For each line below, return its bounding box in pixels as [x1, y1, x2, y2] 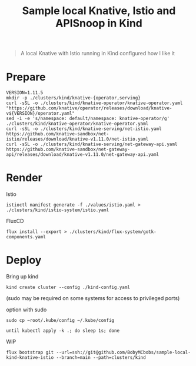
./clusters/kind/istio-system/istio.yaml [6, 207, 109, 213]
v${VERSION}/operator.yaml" [6, 111, 75, 117]
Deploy [6, 254, 42, 267]
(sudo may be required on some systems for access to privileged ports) [6, 295, 180, 301]
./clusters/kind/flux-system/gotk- [69, 229, 157, 235]
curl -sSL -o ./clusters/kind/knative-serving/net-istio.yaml [6, 126, 162, 132]
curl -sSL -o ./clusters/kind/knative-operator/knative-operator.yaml [6, 100, 183, 107]
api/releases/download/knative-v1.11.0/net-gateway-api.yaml [6, 152, 160, 158]
